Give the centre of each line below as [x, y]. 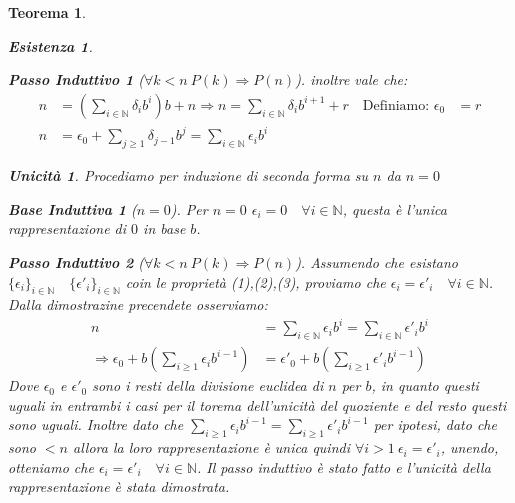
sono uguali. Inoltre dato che [96, 424]
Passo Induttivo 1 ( [76, 79]
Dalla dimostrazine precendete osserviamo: [138, 304]
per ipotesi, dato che [435, 424]
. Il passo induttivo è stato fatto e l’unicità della [343, 466]
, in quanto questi [425, 385]
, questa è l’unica [394, 208]
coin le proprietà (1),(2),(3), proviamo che [255, 281]
